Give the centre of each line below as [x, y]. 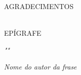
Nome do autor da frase [40, 67]
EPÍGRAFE [23, 33]
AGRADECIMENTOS [39, 6]
